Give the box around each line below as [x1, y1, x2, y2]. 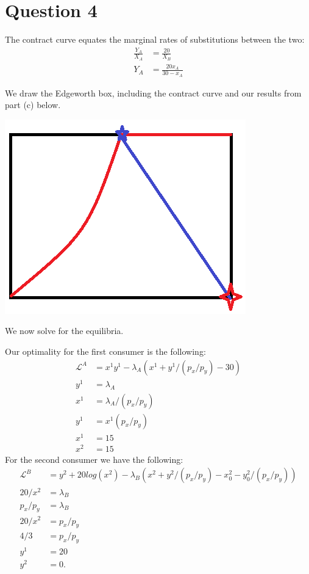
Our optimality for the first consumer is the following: [5, 345, 206, 358]
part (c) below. [5, 98, 61, 111]
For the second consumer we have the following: [5, 452, 183, 465]
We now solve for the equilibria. [5, 324, 124, 337]
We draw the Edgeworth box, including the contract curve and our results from [5, 86, 302, 99]
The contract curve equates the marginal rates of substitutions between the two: [5, 33, 305, 46]
